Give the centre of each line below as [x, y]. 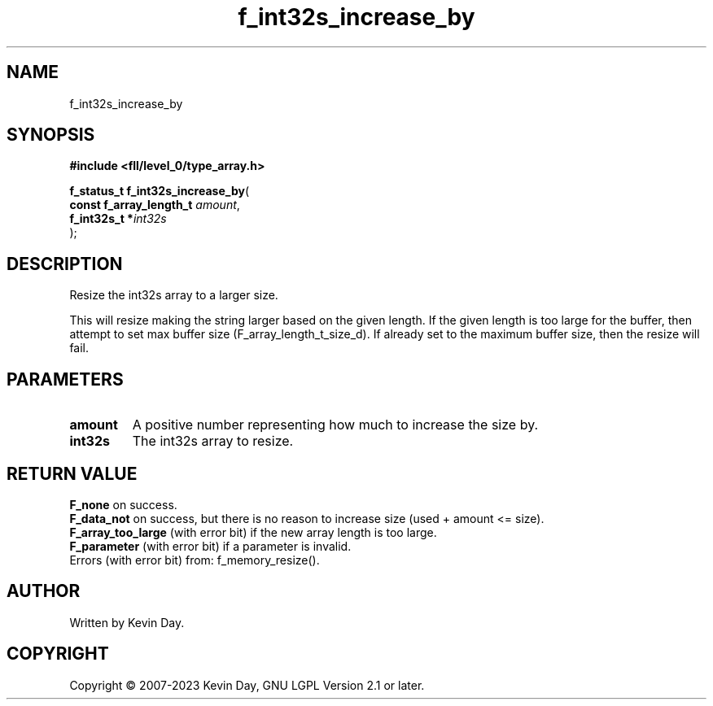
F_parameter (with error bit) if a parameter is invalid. [210, 546]
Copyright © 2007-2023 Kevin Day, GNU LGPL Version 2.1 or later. [247, 685]
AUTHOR [44, 591]
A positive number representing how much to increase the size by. [335, 425]
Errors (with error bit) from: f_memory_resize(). [195, 560]
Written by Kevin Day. [127, 622]
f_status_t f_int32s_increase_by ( [159, 191]
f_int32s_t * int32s [118, 219]
